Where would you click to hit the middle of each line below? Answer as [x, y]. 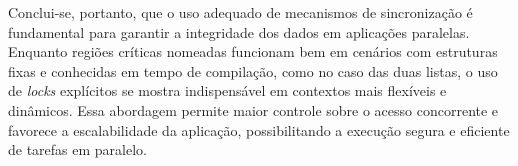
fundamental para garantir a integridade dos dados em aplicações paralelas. [239, 31]
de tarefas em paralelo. [77, 149]
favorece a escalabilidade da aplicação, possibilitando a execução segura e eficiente [259, 129]
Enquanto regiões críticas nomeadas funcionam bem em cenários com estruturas [253, 51]
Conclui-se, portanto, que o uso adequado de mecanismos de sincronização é [240, 12]
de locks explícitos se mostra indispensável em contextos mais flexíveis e [227, 90]
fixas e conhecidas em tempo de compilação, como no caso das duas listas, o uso [253, 70]
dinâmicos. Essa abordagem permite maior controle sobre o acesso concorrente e [253, 109]
